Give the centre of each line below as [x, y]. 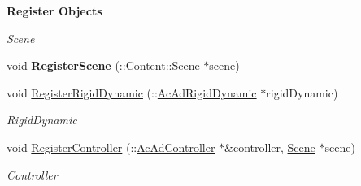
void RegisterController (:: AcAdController [111, 147]
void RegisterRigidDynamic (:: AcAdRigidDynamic [132, 92]
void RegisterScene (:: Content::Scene [103, 65]
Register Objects [54, 11]
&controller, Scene [270, 147]
